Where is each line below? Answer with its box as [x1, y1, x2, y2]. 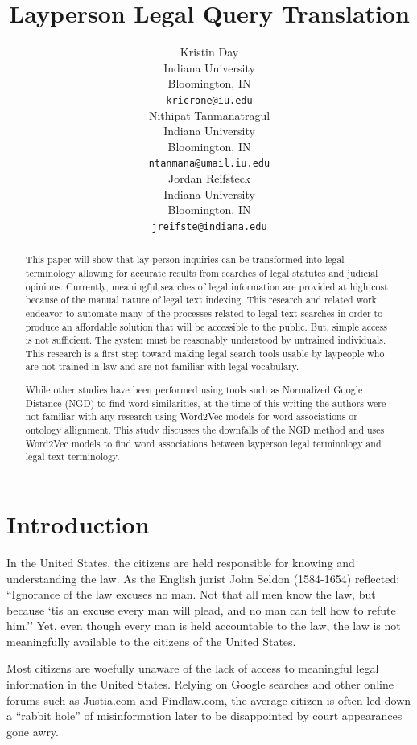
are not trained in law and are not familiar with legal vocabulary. [25, 360, 299, 373]
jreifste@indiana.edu [151, 220, 267, 233]
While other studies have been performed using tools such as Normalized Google [25, 383, 363, 397]
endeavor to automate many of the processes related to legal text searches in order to [25, 306, 383, 319]
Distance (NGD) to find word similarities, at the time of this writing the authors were [25, 396, 386, 410]
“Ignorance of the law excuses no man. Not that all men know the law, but [6, 586, 376, 603]
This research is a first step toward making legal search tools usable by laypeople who [25, 346, 385, 360]
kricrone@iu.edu [166, 94, 253, 106]
